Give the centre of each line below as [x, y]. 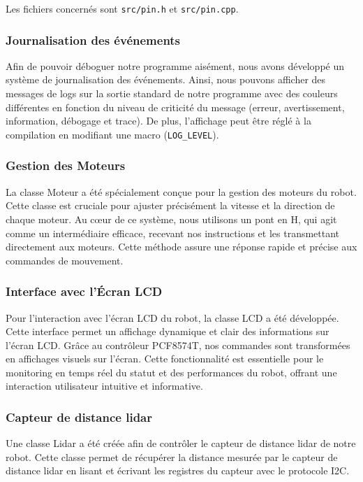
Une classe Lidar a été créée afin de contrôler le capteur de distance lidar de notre [181, 443]
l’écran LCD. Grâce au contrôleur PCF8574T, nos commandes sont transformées [178, 345]
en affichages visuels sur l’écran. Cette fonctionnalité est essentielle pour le [165, 359]
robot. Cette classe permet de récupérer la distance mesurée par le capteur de [172, 456]
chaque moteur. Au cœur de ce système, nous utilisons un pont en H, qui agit [171, 219]
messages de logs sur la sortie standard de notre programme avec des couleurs [172, 93]
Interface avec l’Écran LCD [84, 291]
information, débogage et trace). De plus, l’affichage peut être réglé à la [158, 121]
